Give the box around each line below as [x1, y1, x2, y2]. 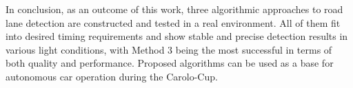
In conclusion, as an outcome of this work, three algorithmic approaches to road [6, 2, 343, 16]
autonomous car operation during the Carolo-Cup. [6, 69, 218, 83]
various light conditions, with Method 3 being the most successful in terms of [6, 42, 332, 56]
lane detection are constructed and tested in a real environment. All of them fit [6, 15, 341, 30]
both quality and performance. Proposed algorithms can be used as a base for [6, 56, 334, 70]
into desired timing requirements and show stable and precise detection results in [6, 29, 348, 43]
